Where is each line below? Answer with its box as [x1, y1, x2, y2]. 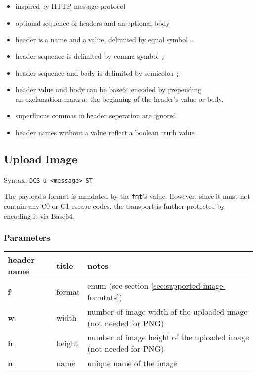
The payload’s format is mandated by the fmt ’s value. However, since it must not [4, 191, 250, 201]
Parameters [4, 232, 50, 244]
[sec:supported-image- [151, 280, 226, 292]
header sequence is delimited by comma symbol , [15, 50, 165, 61]
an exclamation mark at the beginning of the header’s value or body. [15, 94, 224, 104]
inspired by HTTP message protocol [15, 1, 126, 11]
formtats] [87, 291, 119, 303]
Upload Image [4, 151, 78, 166]
